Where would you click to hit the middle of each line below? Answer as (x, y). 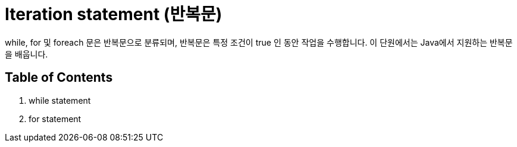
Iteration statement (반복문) (114, 14)
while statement (60, 100)
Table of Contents (59, 78)
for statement (55, 119)
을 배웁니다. (26, 54)
